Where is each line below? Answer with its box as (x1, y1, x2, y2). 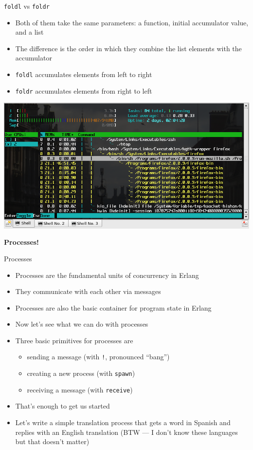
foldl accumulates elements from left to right (15, 69, 152, 79)
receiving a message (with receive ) (27, 384, 133, 394)
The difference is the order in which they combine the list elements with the (15, 43, 242, 53)
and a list (15, 27, 44, 37)
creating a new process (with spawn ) (27, 368, 135, 378)
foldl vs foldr (4, 1, 50, 11)
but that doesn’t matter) (15, 436, 90, 447)
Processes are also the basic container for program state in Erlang (15, 302, 212, 313)
